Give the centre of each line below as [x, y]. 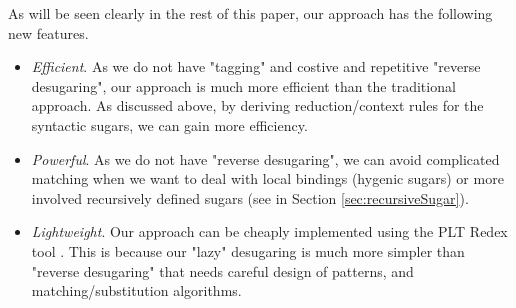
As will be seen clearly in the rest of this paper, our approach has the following [250, 13]
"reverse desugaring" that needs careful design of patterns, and [222, 270]
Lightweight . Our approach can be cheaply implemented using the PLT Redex [269, 231]
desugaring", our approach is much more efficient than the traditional [243, 85]
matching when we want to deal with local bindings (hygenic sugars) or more [267, 178]
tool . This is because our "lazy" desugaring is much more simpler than [248, 250]
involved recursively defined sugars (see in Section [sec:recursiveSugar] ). [250, 197]
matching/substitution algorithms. [136, 290]
